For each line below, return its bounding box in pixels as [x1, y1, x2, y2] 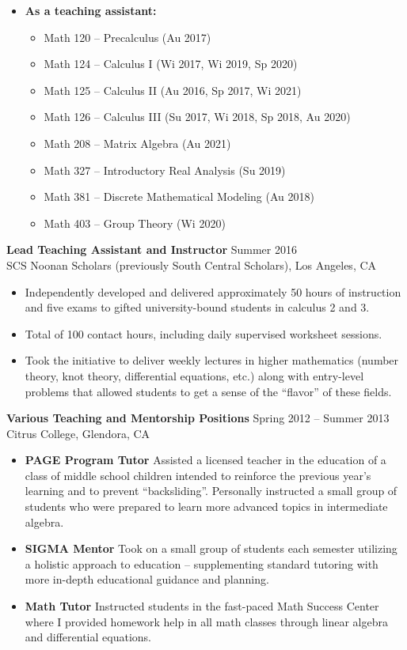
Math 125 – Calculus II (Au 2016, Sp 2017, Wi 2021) [44, 81, 302, 98]
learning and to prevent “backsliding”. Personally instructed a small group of [25, 482, 397, 499]
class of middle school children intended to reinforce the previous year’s [25, 467, 371, 483]
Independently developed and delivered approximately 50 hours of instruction [25, 283, 401, 300]
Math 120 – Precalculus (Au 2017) [44, 28, 211, 45]
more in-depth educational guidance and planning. [25, 571, 269, 588]
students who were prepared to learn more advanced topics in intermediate [25, 498, 388, 515]
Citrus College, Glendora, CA [6, 425, 150, 441]
